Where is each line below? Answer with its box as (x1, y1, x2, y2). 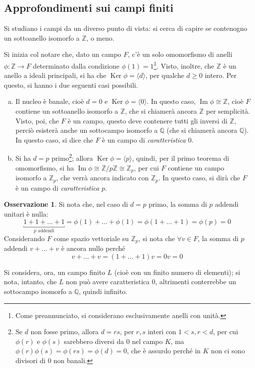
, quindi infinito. (79, 286, 128, 296)
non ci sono (211, 345, 245, 356)
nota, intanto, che (4, 276, 57, 287)
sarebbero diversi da (64, 336, 124, 346)
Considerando (4, 233, 45, 243)
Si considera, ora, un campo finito (4, 267, 105, 277)
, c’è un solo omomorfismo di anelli (128, 49, 232, 59)
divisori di (15, 355, 46, 365)
